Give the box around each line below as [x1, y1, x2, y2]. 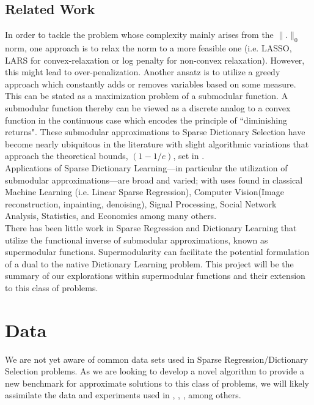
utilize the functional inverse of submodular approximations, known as [5, 233, 268, 246]
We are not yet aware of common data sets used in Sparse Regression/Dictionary [5, 352, 309, 365]
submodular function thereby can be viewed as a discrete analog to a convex [5, 101, 291, 114]
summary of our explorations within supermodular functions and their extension [5, 269, 305, 282]
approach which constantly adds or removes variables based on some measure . [5, 77, 296, 90]
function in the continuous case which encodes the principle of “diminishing [5, 113, 287, 126]
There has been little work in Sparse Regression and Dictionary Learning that [5, 221, 297, 234]
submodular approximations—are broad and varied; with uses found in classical [5, 173, 303, 186]
